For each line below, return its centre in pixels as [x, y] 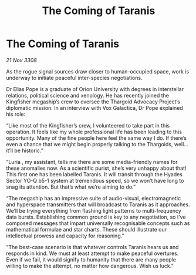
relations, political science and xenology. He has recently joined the [87, 95]
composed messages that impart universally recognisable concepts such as [98, 223]
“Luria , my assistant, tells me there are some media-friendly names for [92, 162]
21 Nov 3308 [21, 60]
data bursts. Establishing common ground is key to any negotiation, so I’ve [96, 217]
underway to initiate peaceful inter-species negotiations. [74, 78]
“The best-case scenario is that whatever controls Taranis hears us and [92, 247]
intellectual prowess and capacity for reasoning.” [65, 236]
